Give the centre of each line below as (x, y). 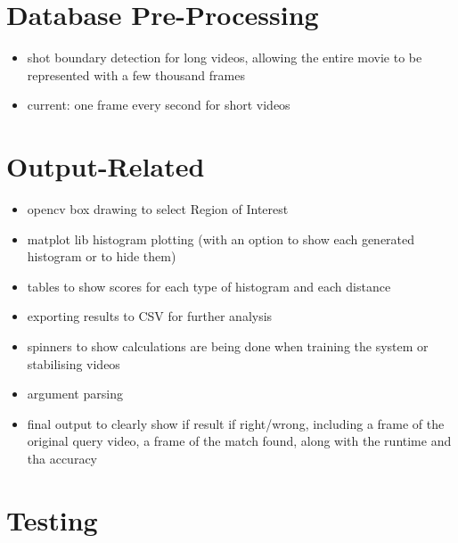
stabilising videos (74, 363)
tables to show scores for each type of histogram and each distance (209, 286)
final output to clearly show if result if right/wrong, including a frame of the (236, 423)
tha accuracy (62, 458)
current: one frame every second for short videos (159, 105)
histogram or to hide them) (102, 256)
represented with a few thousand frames (136, 74)
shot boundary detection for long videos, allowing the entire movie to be (225, 58)
